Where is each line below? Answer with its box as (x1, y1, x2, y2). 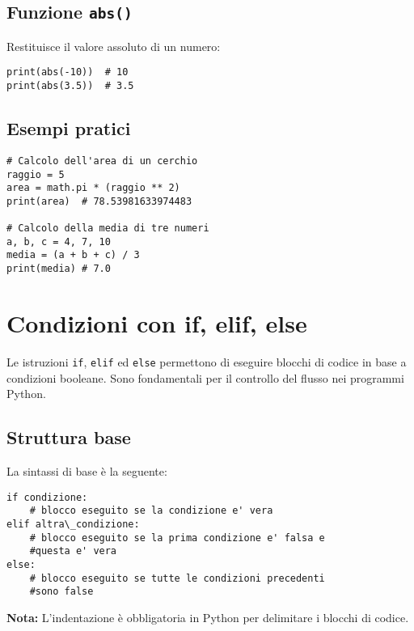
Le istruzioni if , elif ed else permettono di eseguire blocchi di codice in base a (6, 353, 407, 370)
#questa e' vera (29, 545, 117, 557)
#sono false (29, 586, 94, 598)
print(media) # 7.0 (6, 263, 111, 275)
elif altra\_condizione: (6, 518, 140, 530)
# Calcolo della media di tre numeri (6, 222, 209, 235)
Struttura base (6, 425, 131, 450)
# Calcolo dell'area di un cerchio (6, 155, 198, 167)
